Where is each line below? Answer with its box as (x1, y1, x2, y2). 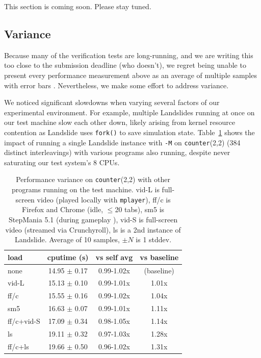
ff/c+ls (8, 341, 29, 351)
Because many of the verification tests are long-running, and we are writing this (4, 49, 253, 60)
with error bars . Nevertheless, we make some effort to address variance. (4, 80, 229, 90)
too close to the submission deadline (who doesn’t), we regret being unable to (4, 60, 246, 70)
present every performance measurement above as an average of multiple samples (4, 69, 257, 80)
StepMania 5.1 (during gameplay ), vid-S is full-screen (8, 214, 178, 224)
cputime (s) (47, 251, 89, 262)
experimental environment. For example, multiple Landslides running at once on (4, 107, 255, 117)
